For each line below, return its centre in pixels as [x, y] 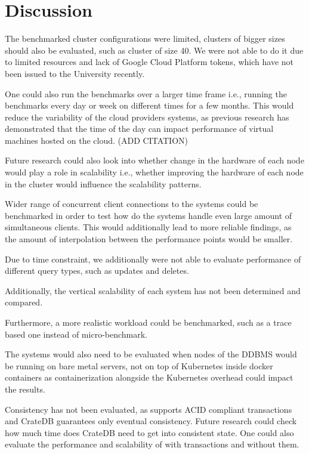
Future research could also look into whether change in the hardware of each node [154, 160]
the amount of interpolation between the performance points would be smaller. [149, 239]
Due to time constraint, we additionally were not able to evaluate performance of [153, 259]
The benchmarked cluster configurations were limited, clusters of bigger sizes [145, 38]
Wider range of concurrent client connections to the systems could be [132, 204]
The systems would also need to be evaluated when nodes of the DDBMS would [151, 354]
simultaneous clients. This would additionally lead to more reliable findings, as [148, 227]
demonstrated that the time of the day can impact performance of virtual [139, 129]
